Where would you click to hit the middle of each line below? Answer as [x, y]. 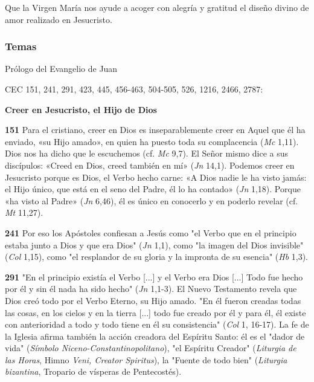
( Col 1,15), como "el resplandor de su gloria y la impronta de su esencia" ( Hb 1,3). [156, 257]
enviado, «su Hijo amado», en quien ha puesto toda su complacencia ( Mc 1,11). [152, 141]
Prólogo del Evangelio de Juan [61, 69]
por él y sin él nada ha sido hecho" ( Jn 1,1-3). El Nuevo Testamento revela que [151, 289]
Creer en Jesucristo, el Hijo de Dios [81, 109]
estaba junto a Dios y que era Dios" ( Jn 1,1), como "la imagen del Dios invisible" [154, 244]
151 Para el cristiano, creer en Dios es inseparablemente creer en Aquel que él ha [155, 130]
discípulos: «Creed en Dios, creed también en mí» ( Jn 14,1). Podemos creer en [150, 165]
